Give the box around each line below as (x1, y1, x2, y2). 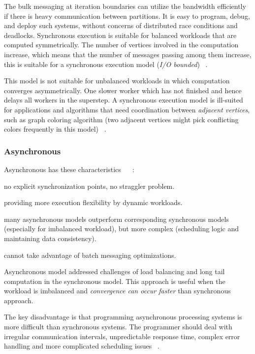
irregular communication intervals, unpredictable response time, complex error (4, 331, 240, 341)
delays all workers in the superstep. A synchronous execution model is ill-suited (4, 95, 243, 105)
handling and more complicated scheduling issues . (4, 341, 159, 351)
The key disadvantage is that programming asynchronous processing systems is (4, 312, 242, 322)
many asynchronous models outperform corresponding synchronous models (4, 213, 229, 224)
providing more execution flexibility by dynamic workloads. (4, 197, 183, 208)
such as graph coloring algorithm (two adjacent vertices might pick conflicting (4, 114, 239, 124)
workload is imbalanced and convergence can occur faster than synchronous (4, 285, 231, 296)
